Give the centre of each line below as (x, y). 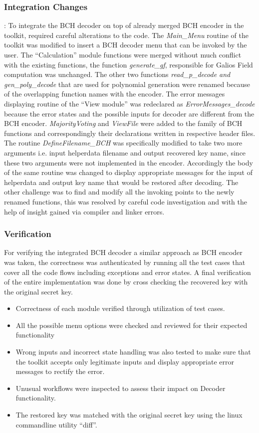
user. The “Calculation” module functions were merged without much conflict (123, 54)
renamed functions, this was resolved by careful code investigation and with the (126, 201)
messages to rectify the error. (60, 371)
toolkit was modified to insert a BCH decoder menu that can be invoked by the (126, 45)
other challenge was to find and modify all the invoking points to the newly (119, 192)
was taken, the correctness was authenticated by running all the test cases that (125, 262)
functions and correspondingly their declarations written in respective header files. (130, 133)
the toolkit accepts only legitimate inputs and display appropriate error (125, 361)
